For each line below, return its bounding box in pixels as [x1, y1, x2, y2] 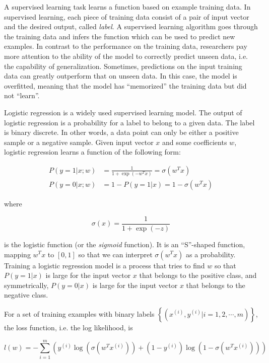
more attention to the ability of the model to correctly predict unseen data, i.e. [4, 50, 248, 61]
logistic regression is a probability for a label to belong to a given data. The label [4, 117, 255, 127]
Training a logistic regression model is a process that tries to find [4, 260, 205, 270]
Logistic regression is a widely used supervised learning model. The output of [4, 107, 242, 117]
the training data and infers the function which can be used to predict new [4, 31, 235, 41]
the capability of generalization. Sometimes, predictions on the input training [4, 60, 242, 71]
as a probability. [185, 249, 236, 259]
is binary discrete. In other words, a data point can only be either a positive [4, 127, 239, 137]
